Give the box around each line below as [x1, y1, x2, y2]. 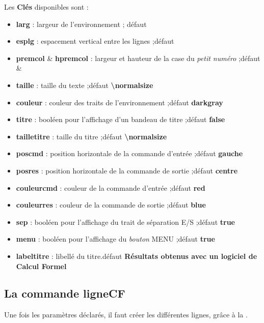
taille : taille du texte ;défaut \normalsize [16, 79, 153, 90]
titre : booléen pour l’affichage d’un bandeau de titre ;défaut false [16, 114, 225, 125]
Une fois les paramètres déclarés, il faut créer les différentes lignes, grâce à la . [4, 309, 248, 320]
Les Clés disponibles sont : [4, 2, 89, 12]
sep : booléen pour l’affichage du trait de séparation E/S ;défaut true [16, 216, 235, 227]
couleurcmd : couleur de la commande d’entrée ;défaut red [16, 182, 205, 193]
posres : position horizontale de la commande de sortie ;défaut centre [16, 165, 238, 175]
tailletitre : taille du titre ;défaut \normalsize [16, 131, 167, 141]
